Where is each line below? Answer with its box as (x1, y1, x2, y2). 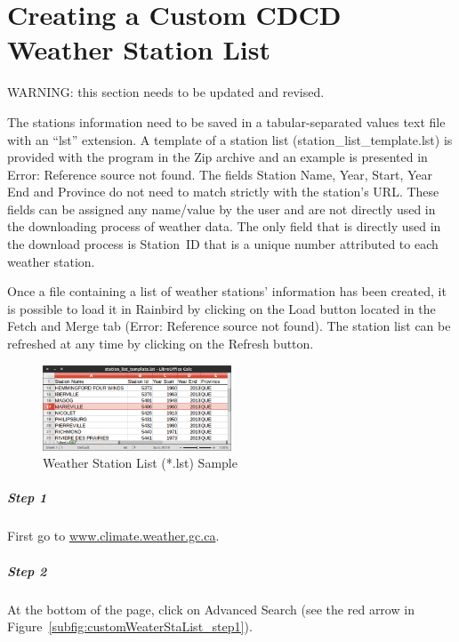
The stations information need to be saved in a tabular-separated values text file (7, 112, 446, 131)
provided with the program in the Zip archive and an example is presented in (7, 148, 428, 166)
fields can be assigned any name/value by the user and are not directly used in (7, 199, 436, 218)
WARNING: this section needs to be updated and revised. (7, 83, 325, 101)
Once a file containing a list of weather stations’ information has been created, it (7, 282, 447, 301)
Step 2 (7, 561, 47, 580)
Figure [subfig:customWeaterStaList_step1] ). (7, 617, 253, 636)
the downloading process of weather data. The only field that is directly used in (7, 217, 441, 236)
